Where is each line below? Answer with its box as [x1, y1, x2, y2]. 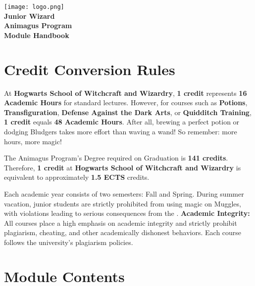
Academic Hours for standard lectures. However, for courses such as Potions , [4, 97, 248, 108]
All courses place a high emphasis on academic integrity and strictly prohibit [4, 217, 237, 228]
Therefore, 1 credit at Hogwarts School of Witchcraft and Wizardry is [4, 162, 241, 172]
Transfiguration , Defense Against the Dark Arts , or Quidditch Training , [4, 107, 252, 117]
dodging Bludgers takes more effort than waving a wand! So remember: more [4, 126, 237, 136]
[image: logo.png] [4, 3, 64, 10]
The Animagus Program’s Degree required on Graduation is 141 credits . [4, 153, 228, 163]
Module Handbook [4, 30, 69, 40]
